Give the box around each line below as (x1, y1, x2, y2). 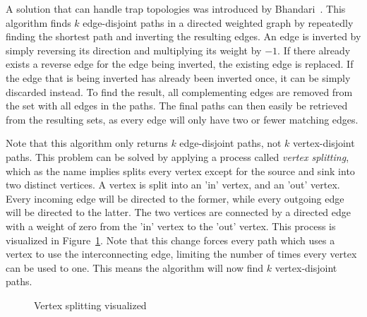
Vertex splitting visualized (34, 297, 147, 312)
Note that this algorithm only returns (6, 136, 168, 150)
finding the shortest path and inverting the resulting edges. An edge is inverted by (6, 29, 361, 44)
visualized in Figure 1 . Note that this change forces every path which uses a (6, 232, 335, 247)
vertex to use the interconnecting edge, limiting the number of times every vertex (6, 246, 357, 261)
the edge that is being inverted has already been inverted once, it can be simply (6, 70, 351, 85)
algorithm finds (6, 15, 71, 30)
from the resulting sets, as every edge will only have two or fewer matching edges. (6, 112, 359, 126)
